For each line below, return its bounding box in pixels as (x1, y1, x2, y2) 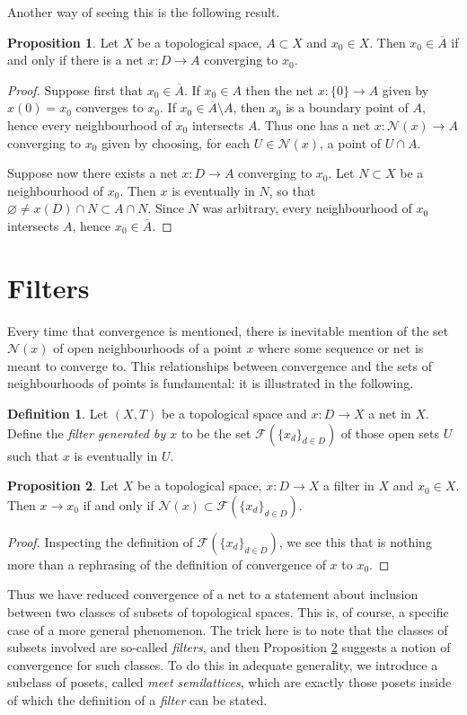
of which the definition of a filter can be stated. (7, 690, 268, 709)
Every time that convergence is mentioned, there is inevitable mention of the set (7, 321, 449, 340)
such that (7, 446, 59, 464)
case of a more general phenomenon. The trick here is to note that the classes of (7, 620, 448, 639)
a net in (368, 404, 411, 423)
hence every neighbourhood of (7, 115, 172, 134)
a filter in (323, 476, 374, 495)
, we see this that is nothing (278, 532, 432, 551)
